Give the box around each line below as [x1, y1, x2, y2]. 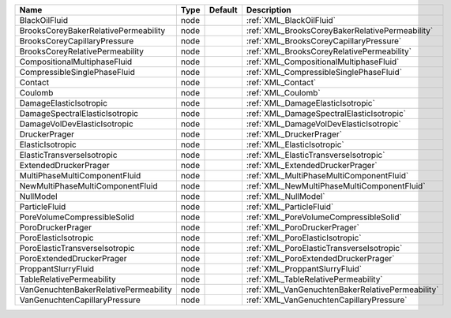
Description [246, 5, 291, 15]
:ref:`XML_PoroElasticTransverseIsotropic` [246, 243, 403, 253]
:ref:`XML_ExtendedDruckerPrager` [246, 160, 378, 170]
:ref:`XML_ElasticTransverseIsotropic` [246, 150, 385, 160]
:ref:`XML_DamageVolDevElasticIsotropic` [246, 118, 402, 129]
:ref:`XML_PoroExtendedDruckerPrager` [246, 253, 395, 264]
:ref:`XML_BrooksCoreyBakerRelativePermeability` [246, 25, 434, 36]
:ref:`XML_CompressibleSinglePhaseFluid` [246, 67, 403, 77]
